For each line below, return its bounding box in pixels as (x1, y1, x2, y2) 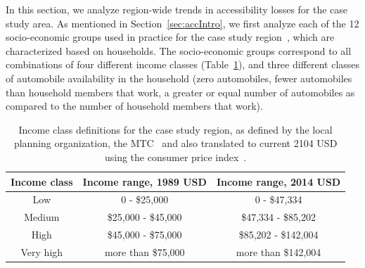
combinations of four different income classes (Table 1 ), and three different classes (6, 57, 360, 72)
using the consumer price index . (104, 149, 247, 164)
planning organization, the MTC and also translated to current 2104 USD (13, 136, 338, 151)
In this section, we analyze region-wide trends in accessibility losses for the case (6, 2, 348, 16)
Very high (20, 244, 63, 259)
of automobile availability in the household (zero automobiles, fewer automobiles (6, 70, 352, 85)
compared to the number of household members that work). (6, 98, 263, 113)
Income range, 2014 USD (216, 174, 341, 189)
